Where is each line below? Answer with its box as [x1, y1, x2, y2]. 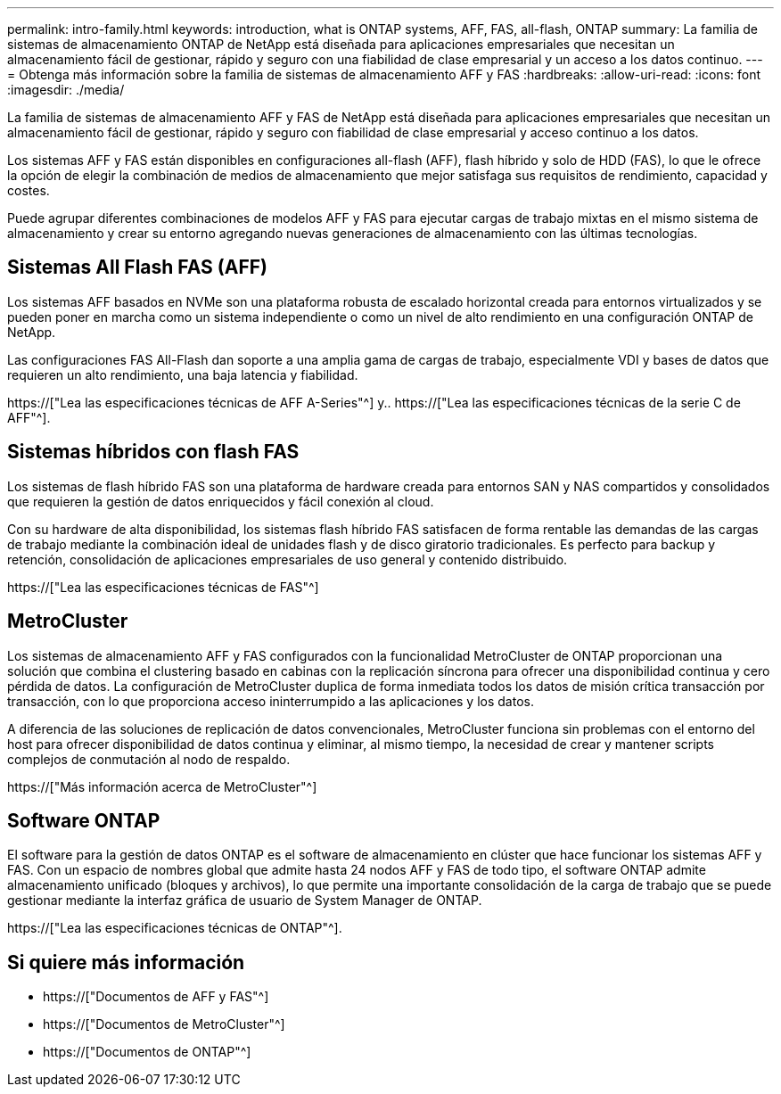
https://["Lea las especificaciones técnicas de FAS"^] [7, 579, 319, 595]
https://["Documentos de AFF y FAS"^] [43, 989, 269, 1005]
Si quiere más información [7, 950, 245, 974]
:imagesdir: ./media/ [7, 82, 125, 97]
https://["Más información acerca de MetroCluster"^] [7, 778, 317, 794]
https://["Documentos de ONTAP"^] [43, 1044, 251, 1060]
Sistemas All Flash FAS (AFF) [7, 256, 268, 279]
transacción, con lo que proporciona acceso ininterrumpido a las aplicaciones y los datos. [7, 693, 534, 709]
